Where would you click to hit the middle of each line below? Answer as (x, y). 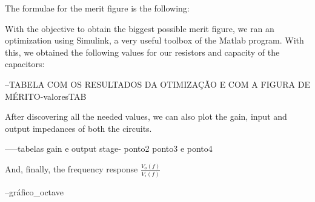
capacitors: (25, 64)
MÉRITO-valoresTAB (46, 96)
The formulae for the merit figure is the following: (97, 8)
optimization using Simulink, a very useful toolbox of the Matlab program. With (154, 40)
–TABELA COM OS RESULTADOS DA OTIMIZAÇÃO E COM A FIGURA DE (157, 84)
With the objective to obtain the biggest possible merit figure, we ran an (140, 28)
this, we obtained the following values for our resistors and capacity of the (142, 52)
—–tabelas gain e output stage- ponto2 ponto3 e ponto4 (109, 148)
